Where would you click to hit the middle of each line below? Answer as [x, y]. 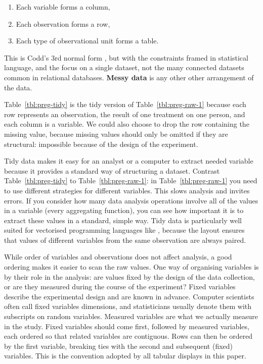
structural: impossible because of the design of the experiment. [101, 144]
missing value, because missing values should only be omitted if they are [116, 134]
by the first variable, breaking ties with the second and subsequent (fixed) [119, 346]
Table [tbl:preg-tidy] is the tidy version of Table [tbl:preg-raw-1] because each [125, 104]
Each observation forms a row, [63, 23]
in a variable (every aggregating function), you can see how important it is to [124, 210]
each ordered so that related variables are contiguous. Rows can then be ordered [128, 336]
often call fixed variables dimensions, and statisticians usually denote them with [128, 306]
